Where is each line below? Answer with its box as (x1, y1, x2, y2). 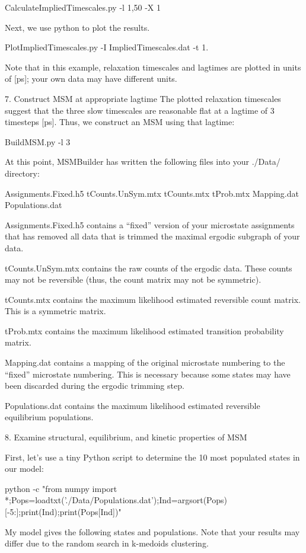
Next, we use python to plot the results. (5, 21, 150, 33)
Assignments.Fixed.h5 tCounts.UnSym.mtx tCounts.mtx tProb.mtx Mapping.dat (5, 187, 299, 199)
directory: (5, 167, 40, 179)
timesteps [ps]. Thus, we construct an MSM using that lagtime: (5, 116, 235, 128)
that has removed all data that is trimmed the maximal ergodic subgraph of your (5, 230, 300, 242)
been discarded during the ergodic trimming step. (5, 379, 184, 392)
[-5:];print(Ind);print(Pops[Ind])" (5, 506, 122, 517)
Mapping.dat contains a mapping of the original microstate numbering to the (5, 356, 285, 369)
